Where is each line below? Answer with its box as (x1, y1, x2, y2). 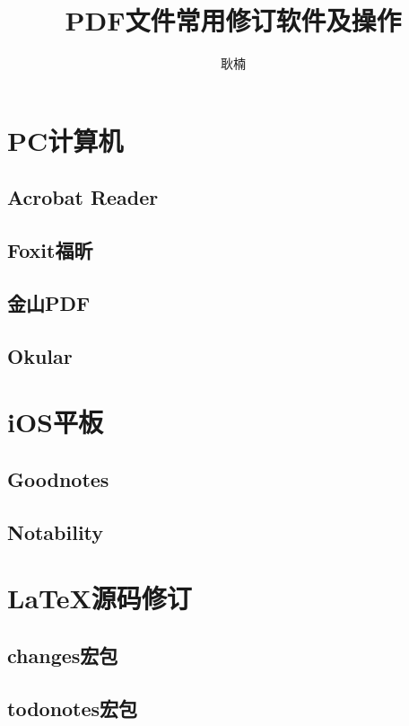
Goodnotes (7, 465, 109, 492)
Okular (7, 341, 73, 369)
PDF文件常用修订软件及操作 (65, 2, 402, 39)
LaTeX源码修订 (7, 580, 192, 616)
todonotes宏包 (7, 694, 138, 722)
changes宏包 (7, 641, 118, 668)
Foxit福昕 (7, 236, 93, 264)
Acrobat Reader (7, 183, 159, 211)
